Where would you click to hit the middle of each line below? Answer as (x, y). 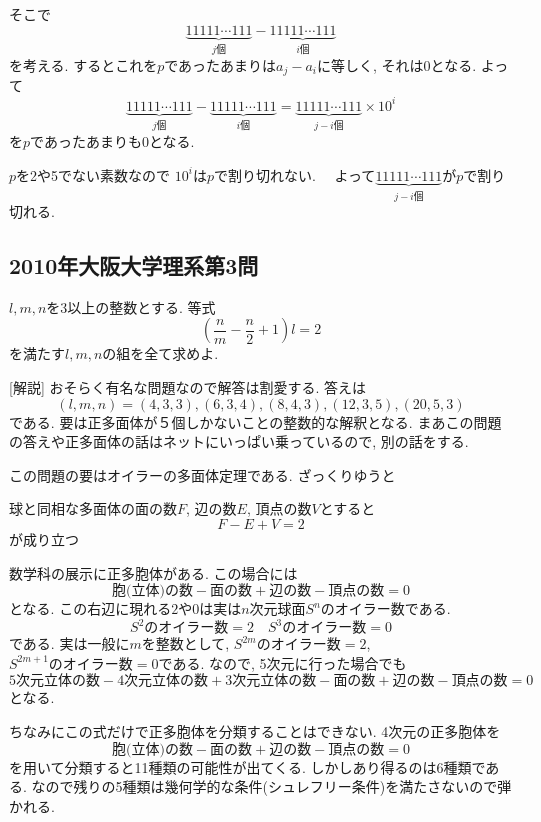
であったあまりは (220, 65)
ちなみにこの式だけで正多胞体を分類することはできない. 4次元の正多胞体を (255, 731)
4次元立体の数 (163, 681)
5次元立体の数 (54, 681)
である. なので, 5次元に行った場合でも (282, 662)
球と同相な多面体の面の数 (93, 508)
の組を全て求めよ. (160, 353)
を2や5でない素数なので (93, 174)
